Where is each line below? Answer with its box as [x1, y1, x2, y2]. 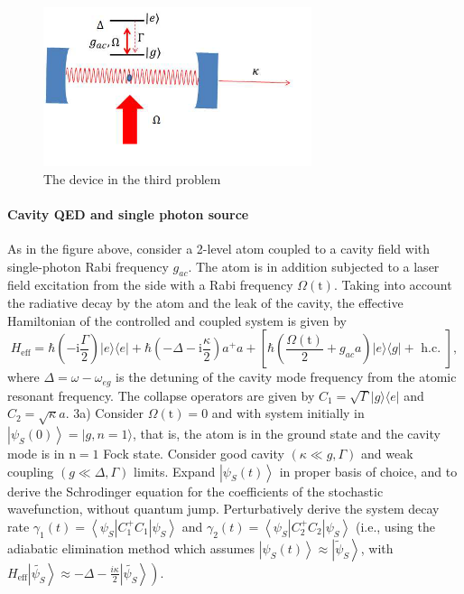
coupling [7, 461, 54, 480]
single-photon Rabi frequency [7, 256, 169, 275]
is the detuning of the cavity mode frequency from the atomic [116, 367, 457, 386]
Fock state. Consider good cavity [103, 443, 284, 462]
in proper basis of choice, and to [279, 461, 458, 480]
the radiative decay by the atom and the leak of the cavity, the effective [7, 292, 404, 311]
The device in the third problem [43, 169, 221, 188]
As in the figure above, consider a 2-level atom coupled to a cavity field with [7, 238, 431, 257]
